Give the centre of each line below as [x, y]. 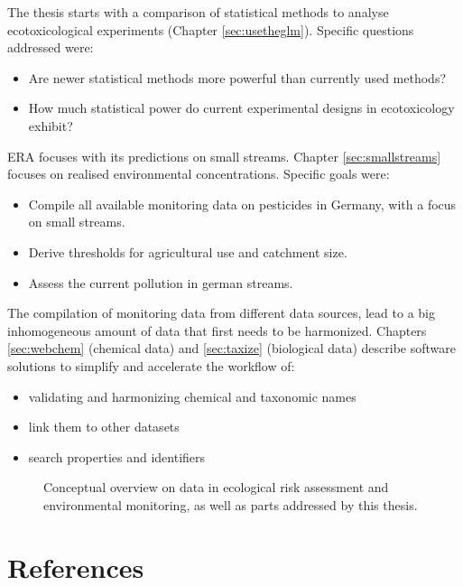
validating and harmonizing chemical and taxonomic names [192, 396]
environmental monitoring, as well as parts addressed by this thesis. [231, 504]
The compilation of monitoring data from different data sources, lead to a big [221, 313]
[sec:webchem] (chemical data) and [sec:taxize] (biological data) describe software [231, 348]
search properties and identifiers [117, 456]
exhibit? [51, 125]
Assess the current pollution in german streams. [161, 282]
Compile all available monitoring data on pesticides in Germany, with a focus [242, 204]
